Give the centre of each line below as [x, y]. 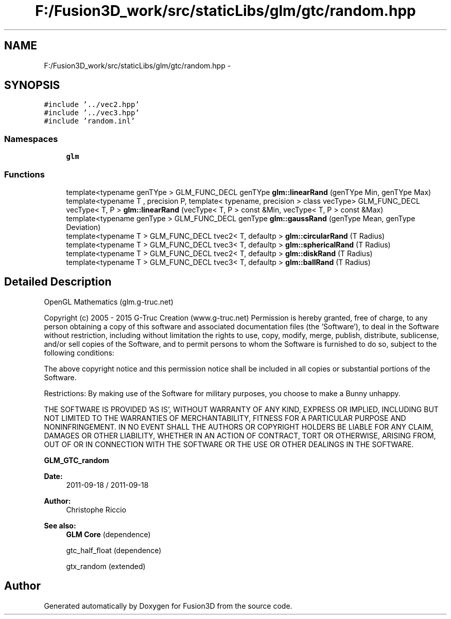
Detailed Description [58, 282]
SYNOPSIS [32, 85]
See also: [60, 525]
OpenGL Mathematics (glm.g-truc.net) [109, 302]
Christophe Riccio [96, 509]
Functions [24, 174]
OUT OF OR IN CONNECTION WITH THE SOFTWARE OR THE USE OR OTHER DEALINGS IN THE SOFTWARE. [229, 444]
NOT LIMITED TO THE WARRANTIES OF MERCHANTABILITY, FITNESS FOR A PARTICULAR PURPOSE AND [225, 418]
